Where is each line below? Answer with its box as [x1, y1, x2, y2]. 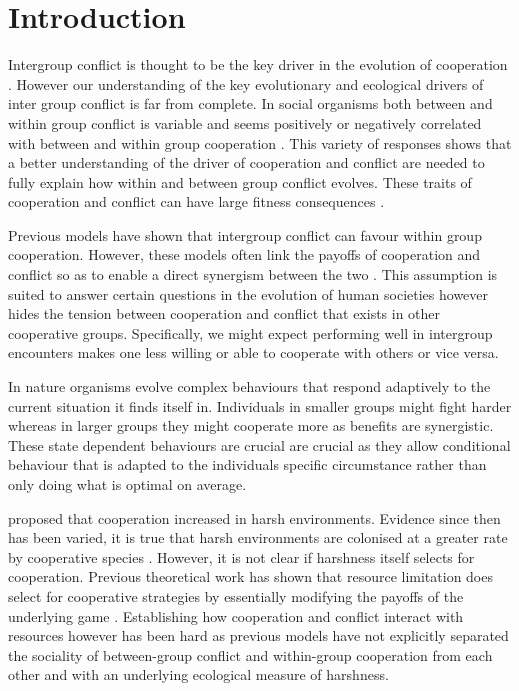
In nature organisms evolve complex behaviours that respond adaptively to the [8, 376, 491, 397]
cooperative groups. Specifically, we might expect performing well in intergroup [8, 322, 493, 343]
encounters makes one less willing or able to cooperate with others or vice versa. [8, 342, 499, 363]
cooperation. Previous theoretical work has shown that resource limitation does [8, 566, 493, 587]
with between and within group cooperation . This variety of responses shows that [8, 132, 512, 153]
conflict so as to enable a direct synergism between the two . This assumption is [8, 264, 498, 285]
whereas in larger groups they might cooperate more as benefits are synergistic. [8, 415, 494, 436]
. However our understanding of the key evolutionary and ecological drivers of [8, 73, 484, 94]
